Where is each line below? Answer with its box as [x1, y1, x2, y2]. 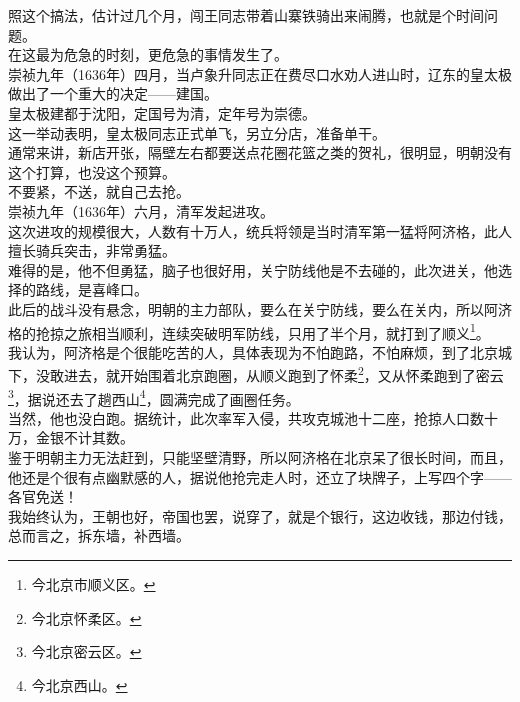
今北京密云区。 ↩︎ [31, 641, 142, 662]
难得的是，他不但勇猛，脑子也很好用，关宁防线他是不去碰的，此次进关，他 [8, 259, 498, 280]
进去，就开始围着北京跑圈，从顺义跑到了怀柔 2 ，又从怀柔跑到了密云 [63, 362, 504, 385]
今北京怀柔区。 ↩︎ [31, 607, 142, 628]
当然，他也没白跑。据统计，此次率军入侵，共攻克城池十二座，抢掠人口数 [8, 407, 484, 428]
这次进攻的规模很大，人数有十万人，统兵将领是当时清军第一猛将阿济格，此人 [8, 220, 512, 241]
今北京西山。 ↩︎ [31, 674, 128, 695]
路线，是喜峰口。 [35, 279, 148, 300]
